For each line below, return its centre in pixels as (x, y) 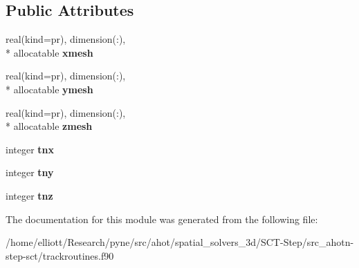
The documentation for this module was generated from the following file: (162, 219)
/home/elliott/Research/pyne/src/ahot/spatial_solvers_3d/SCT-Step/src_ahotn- (180, 242)
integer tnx (30, 149)
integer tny (30, 172)
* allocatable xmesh (49, 52)
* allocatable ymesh (49, 89)
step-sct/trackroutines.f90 (60, 255)
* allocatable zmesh (49, 126)
